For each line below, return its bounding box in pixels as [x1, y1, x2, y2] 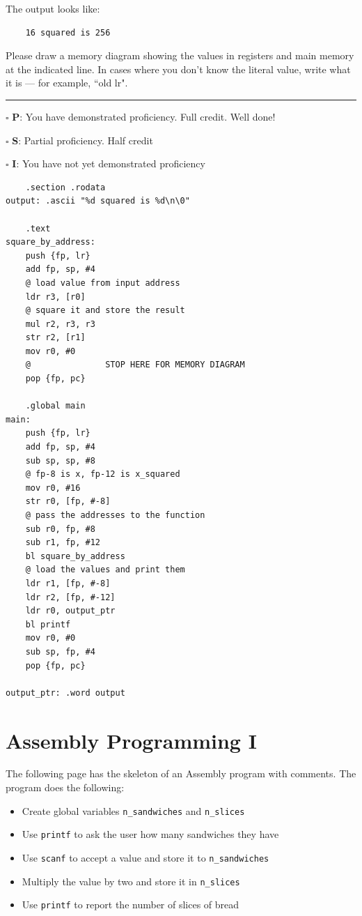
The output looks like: [6, 1, 100, 15]
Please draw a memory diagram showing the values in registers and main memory [6, 48, 354, 63]
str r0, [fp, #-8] [25, 496, 111, 507]
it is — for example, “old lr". [6, 75, 128, 90]
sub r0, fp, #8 [25, 524, 95, 534]
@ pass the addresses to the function [25, 510, 205, 520]
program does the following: [6, 780, 125, 795]
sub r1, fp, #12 [25, 537, 101, 548]
